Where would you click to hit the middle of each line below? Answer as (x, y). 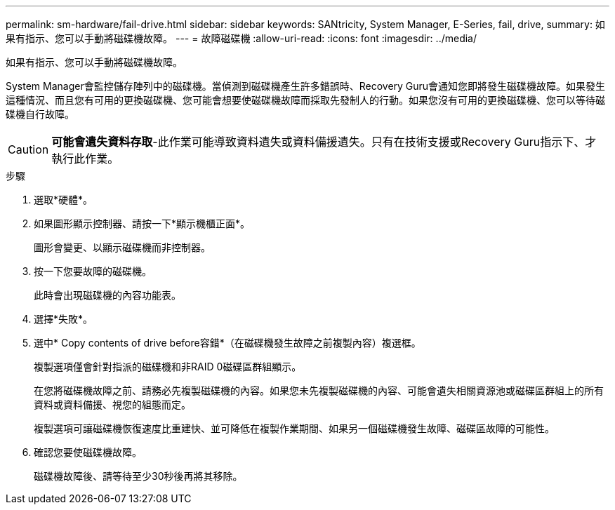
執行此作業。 (85, 159)
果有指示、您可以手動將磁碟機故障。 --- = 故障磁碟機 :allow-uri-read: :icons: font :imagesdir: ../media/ (242, 38)
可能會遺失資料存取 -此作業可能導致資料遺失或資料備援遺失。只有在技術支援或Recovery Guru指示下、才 (324, 142)
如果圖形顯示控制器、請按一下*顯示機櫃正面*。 (142, 223)
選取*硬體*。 (64, 200)
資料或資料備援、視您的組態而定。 (112, 404)
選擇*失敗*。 (64, 319)
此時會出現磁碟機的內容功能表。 (107, 295)
